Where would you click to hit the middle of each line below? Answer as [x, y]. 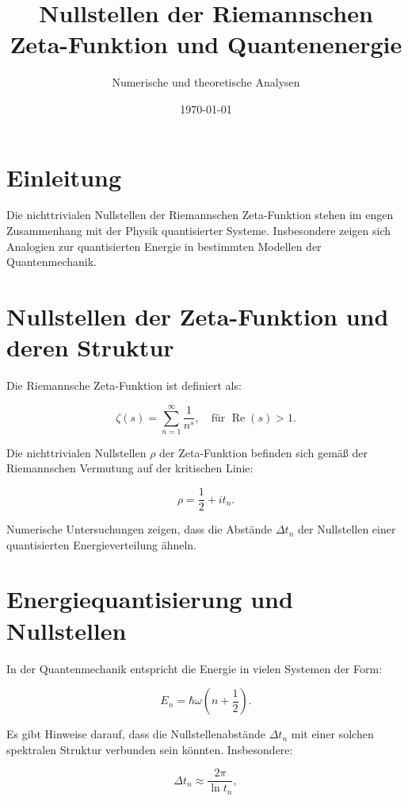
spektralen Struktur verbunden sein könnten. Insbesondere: [150, 749]
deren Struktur [90, 347]
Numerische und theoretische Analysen [206, 82]
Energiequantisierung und [150, 599]
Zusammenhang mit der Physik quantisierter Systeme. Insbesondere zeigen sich [199, 231]
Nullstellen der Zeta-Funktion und [198, 316]
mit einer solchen [332, 734]
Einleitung [64, 177]
